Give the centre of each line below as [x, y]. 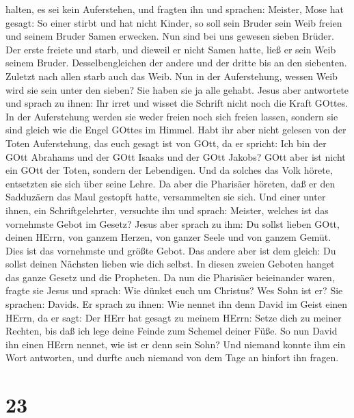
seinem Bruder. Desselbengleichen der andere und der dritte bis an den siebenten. [176, 63]
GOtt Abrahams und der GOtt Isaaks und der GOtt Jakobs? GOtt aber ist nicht [176, 156]
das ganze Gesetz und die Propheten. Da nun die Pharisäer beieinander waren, [170, 277]
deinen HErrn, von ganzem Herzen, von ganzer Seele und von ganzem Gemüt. [168, 237]
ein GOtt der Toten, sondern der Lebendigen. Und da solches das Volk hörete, [169, 170]
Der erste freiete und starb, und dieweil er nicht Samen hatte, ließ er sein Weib [171, 49]
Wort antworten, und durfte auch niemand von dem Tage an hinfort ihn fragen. [172, 357]
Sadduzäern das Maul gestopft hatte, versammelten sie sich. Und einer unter [166, 197]
